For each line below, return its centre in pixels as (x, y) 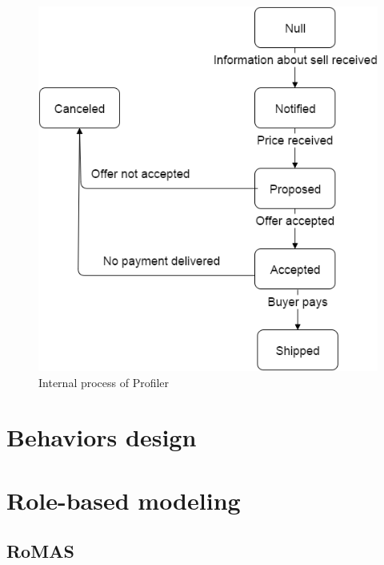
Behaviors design (102, 437)
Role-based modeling (124, 500)
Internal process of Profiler (104, 382)
